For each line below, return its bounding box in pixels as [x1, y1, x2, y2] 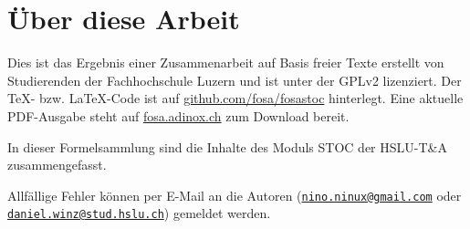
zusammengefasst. [7, 155, 107, 174]
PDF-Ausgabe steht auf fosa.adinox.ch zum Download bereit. [7, 106, 350, 125]
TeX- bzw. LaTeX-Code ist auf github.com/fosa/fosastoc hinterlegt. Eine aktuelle [7, 88, 464, 108]
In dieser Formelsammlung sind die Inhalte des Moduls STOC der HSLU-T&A [7, 137, 447, 156]
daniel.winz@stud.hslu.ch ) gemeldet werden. [7, 203, 271, 223]
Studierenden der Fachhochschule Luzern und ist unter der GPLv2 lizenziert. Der [7, 70, 462, 89]
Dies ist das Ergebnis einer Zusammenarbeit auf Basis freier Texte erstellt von [7, 53, 444, 72]
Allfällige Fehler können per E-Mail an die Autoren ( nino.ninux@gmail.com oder [7, 185, 462, 204]
